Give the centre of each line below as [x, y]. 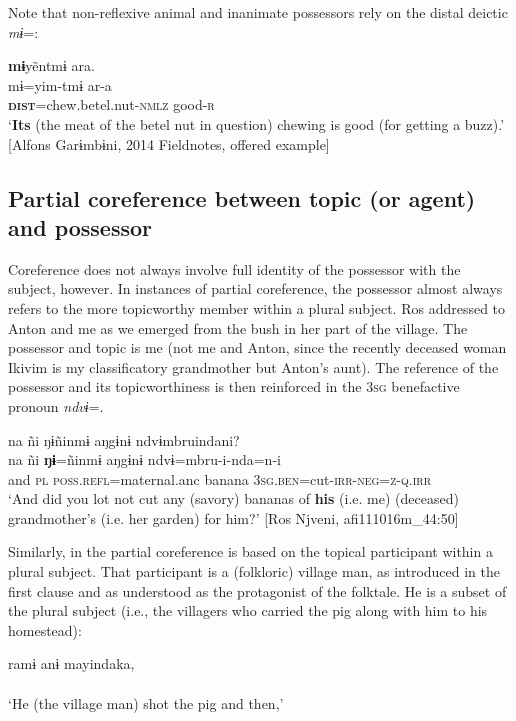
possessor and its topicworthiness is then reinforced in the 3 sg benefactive [234, 386]
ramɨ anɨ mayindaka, [71, 663]
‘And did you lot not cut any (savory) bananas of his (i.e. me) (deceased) [233, 498]
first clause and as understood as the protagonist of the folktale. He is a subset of [257, 590]
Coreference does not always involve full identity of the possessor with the [234, 268]
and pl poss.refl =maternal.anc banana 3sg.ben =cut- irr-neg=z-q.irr [220, 478]
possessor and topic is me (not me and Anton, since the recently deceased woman [257, 347]
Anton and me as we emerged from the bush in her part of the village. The [238, 327]
